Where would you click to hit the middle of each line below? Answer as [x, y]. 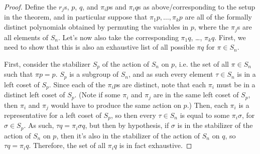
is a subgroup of [94, 74]
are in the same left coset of [196, 95]
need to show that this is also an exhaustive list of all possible [99, 47]
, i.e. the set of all [202, 63]
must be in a [236, 84]
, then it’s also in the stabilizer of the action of [128, 135]
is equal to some [205, 115]
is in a [246, 74]
